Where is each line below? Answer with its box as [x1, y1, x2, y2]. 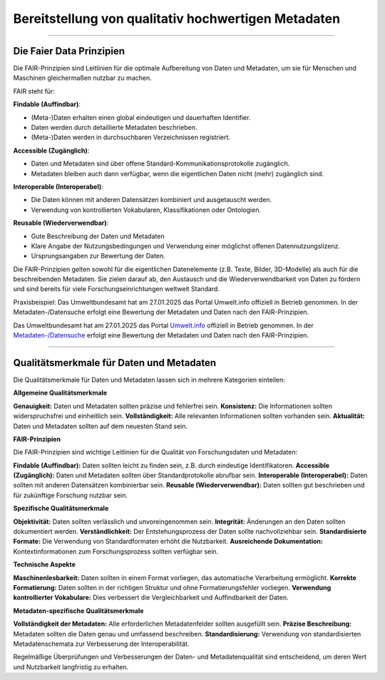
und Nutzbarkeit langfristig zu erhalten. [13, 662, 128, 671]
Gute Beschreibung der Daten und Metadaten [31, 232, 165, 240]
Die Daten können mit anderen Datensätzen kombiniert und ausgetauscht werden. [31, 196, 272, 204]
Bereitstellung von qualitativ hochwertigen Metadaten [13, 11, 341, 26]
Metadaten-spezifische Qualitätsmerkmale [13, 607, 144, 615]
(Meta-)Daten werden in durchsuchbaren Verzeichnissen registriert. [31, 133, 231, 142]
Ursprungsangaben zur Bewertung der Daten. [31, 252, 165, 260]
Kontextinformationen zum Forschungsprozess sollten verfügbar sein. [13, 547, 219, 556]
